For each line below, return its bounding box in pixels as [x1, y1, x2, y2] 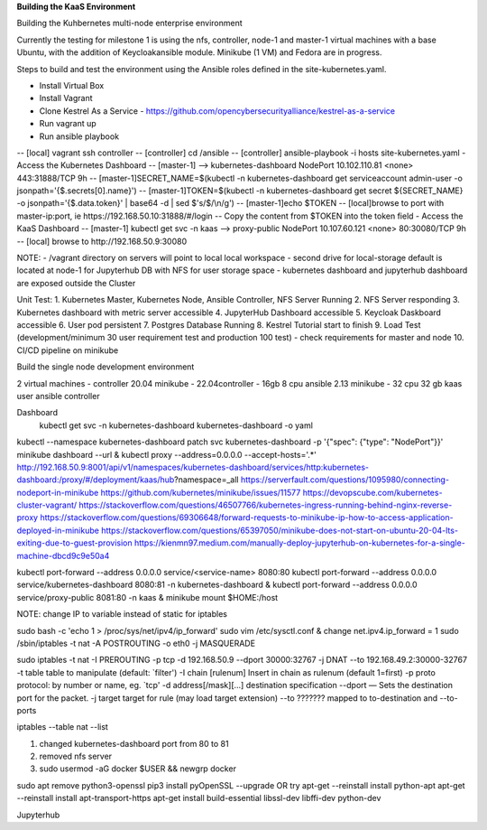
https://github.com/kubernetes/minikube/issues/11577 [100, 487, 301, 498]
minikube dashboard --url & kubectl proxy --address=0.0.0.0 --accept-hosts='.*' [16, 449, 317, 460]
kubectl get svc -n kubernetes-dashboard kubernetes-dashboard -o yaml [39, 420, 313, 431]
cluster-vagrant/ [16, 499, 78, 510]
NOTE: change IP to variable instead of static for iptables [16, 609, 227, 620]
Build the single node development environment [16, 361, 195, 372]
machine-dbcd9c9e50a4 [16, 550, 110, 561]
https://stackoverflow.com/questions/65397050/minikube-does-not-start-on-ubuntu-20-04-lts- [100, 525, 459, 536]
